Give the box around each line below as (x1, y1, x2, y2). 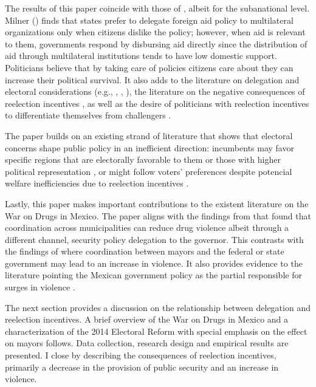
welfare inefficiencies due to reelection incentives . (5, 177, 189, 190)
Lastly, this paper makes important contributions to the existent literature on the (5, 197, 309, 210)
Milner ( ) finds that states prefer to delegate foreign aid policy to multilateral (5, 13, 294, 26)
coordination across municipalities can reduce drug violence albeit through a (5, 221, 289, 234)
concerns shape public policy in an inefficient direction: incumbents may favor (5, 141, 294, 154)
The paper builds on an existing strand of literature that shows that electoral (5, 129, 293, 142)
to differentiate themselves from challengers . (5, 109, 171, 122)
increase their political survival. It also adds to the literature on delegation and (5, 73, 300, 86)
